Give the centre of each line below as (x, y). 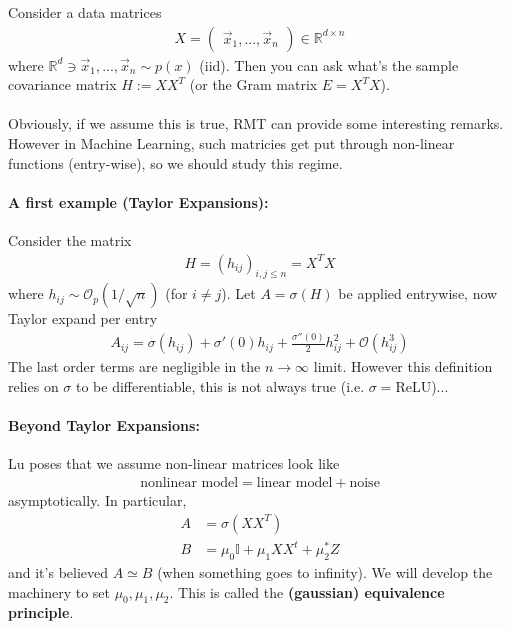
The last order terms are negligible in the (134, 366)
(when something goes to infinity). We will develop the (325, 571)
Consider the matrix (70, 239)
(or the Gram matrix (253, 84)
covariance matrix (62, 84)
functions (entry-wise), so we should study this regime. (175, 162)
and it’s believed (58, 571)
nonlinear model (189, 483)
